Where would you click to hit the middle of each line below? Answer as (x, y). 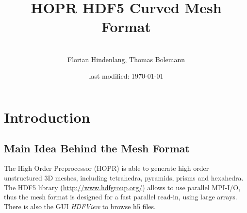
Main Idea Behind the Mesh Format (97, 148)
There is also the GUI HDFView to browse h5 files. (80, 206)
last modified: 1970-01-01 (126, 75)
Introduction (47, 117)
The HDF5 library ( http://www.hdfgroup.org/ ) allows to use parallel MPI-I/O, (122, 187)
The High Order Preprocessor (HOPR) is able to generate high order (107, 168)
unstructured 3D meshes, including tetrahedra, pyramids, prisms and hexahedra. (124, 178)
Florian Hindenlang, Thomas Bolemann (126, 59)
